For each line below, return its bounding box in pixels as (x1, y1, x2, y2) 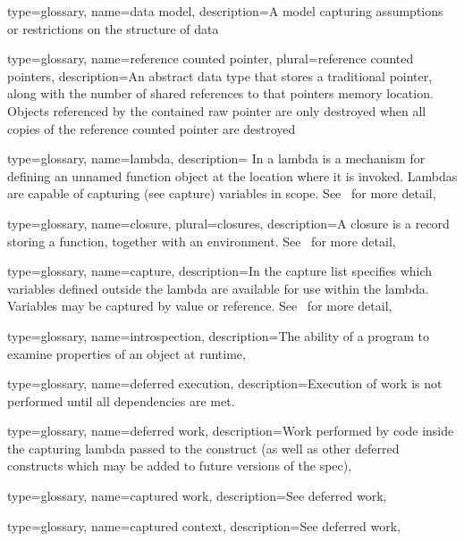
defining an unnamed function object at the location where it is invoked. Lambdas (7, 166, 458, 185)
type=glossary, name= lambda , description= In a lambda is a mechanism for (7, 149, 426, 168)
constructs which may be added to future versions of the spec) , (7, 456, 352, 475)
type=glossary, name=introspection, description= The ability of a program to (7, 326, 429, 345)
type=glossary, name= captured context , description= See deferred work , (7, 516, 401, 535)
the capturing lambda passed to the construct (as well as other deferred (7, 438, 400, 457)
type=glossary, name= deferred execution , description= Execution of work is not (7, 374, 443, 393)
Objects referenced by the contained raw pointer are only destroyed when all (7, 101, 426, 120)
